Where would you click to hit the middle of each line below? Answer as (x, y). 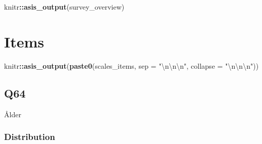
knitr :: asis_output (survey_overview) (64, 7)
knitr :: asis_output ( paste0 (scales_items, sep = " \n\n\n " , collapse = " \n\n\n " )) (132, 65)
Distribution (30, 137)
